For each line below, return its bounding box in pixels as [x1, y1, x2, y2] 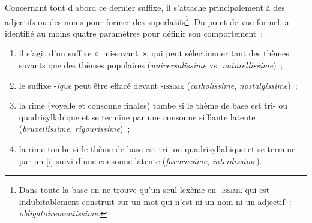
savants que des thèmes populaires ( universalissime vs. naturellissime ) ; [19, 59, 283, 71]
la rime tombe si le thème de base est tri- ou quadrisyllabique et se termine [19, 143, 296, 155]
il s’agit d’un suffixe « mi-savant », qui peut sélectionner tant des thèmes [19, 47, 289, 59]
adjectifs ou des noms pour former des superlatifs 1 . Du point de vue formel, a [5, 13, 289, 28]
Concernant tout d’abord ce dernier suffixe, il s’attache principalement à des [5, 1, 285, 13]
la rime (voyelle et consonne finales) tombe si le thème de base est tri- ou [19, 99, 287, 111]
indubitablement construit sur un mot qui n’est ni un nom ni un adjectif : [19, 195, 292, 207]
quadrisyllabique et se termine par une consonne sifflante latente [19, 110, 256, 123]
